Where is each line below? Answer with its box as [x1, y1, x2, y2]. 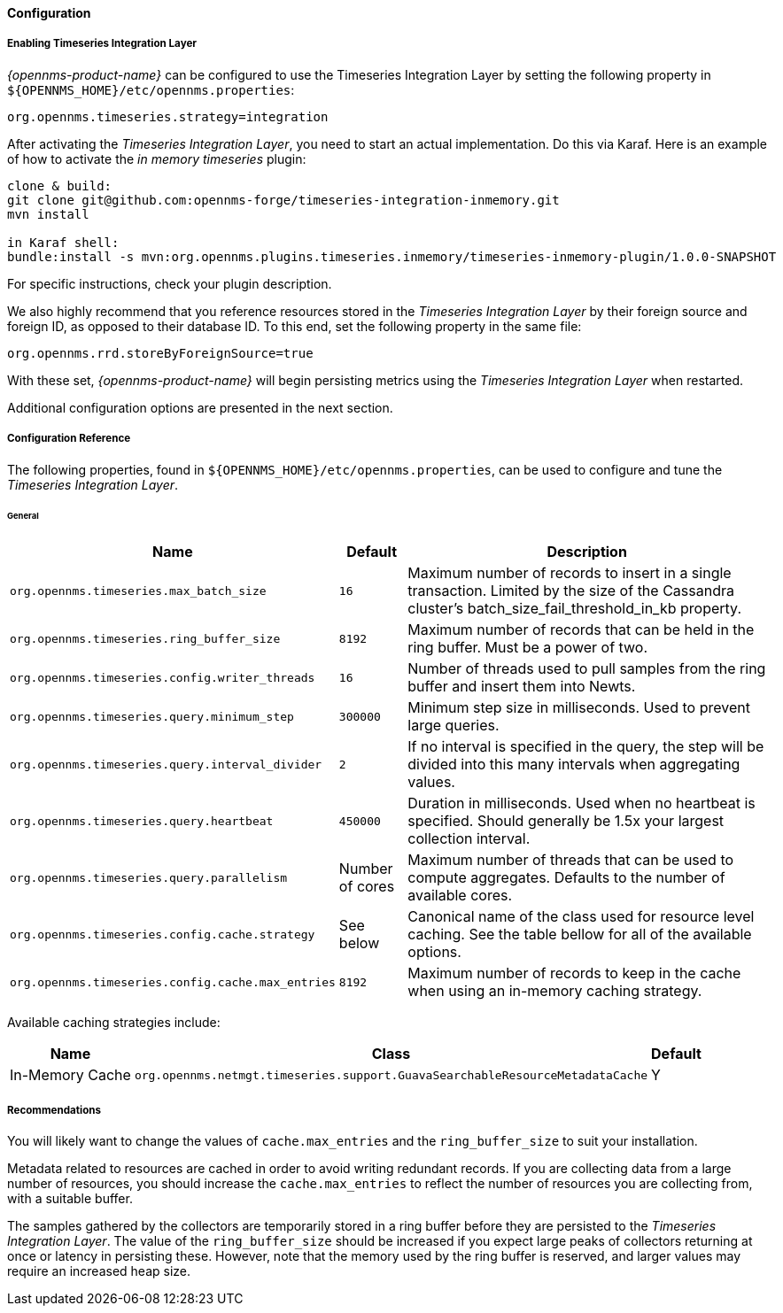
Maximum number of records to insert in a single [407, 564, 732, 583]
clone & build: [7, 178, 112, 193]
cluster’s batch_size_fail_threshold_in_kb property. [407, 599, 741, 618]
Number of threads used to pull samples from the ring [407, 660, 766, 678]
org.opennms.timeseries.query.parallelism [10, 870, 288, 884]
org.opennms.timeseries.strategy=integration [7, 109, 329, 124]
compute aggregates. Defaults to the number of [407, 869, 725, 887]
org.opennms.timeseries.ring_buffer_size [10, 631, 281, 645]
